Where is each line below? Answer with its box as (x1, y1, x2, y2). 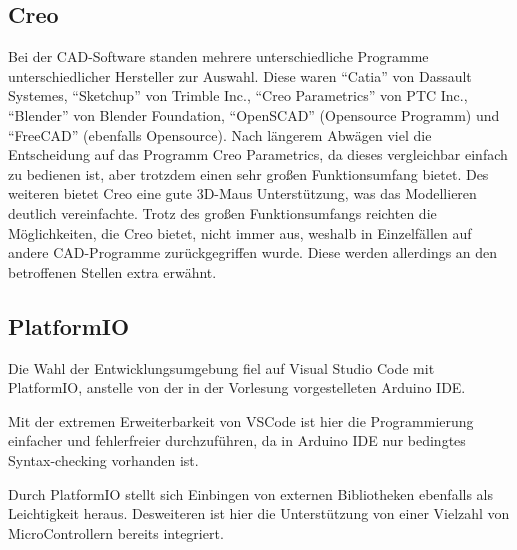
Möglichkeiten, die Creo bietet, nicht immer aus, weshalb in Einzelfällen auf (8, 222, 472, 243)
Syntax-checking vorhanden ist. (8, 449, 199, 470)
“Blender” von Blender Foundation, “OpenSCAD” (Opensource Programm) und (8, 104, 500, 125)
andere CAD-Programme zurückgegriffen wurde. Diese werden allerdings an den (8, 242, 498, 263)
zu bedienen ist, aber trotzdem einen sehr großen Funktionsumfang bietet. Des (8, 163, 489, 184)
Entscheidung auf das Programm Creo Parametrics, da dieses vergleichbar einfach (8, 144, 508, 165)
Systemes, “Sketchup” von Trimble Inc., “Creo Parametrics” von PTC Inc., (8, 85, 468, 106)
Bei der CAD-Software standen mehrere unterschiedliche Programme (8, 46, 429, 67)
